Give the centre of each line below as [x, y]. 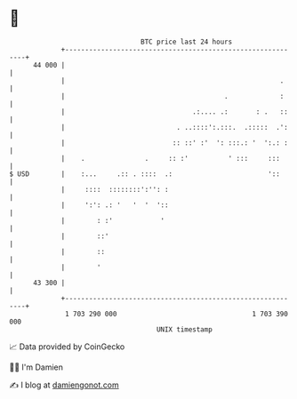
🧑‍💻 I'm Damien [36, 367]
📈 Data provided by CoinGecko [67, 347]
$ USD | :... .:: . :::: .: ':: [144, 174]
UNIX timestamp [185, 329]
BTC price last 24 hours [187, 42]
